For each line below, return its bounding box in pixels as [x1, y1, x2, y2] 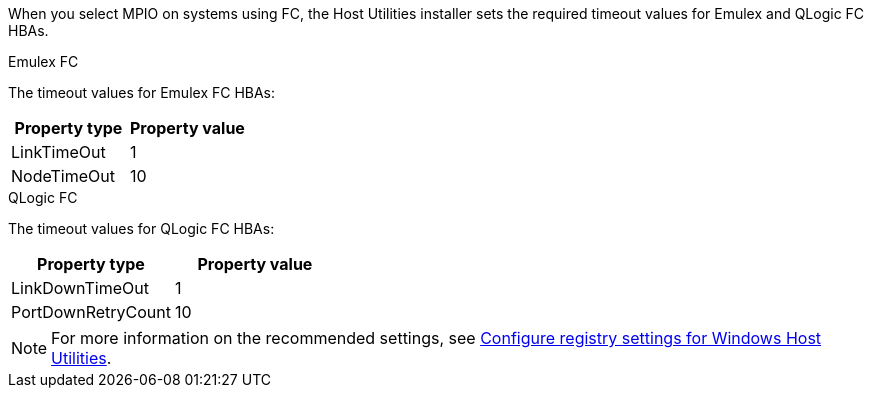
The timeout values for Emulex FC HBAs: [8, 84, 276, 101]
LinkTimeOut [11, 142, 106, 162]
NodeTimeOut [11, 166, 115, 186]
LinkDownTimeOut [11, 278, 149, 298]
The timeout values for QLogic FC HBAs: [8, 220, 275, 237]
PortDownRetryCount [11, 302, 171, 322]
